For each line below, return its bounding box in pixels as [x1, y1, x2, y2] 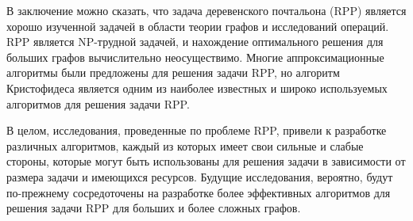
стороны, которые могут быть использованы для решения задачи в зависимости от [6, 153, 406, 170]
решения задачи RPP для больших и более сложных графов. [6, 200, 301, 216]
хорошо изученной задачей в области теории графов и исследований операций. [6, 17, 389, 34]
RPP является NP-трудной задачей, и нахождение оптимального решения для [6, 33, 384, 50]
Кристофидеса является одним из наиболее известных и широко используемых [6, 79, 388, 96]
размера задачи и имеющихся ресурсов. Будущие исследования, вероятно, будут [6, 168, 393, 185]
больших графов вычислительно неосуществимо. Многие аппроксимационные [6, 48, 384, 65]
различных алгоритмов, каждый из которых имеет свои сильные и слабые [6, 137, 364, 154]
